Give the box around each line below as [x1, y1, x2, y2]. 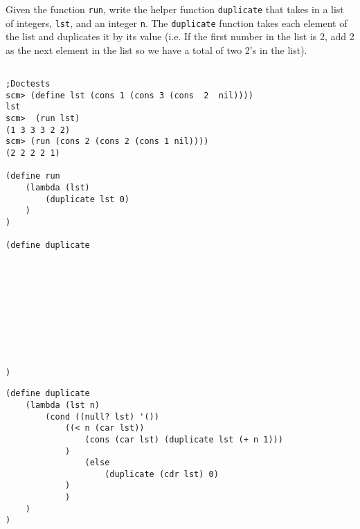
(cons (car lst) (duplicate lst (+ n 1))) [84, 434, 283, 445]
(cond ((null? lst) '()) [45, 411, 159, 422]
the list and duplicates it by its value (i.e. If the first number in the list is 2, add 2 [6, 29, 354, 44]
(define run [6, 171, 60, 181]
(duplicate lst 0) [45, 194, 129, 204]
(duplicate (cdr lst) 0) [105, 469, 219, 479]
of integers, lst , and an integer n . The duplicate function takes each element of [6, 15, 348, 30]
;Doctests [6, 79, 51, 89]
